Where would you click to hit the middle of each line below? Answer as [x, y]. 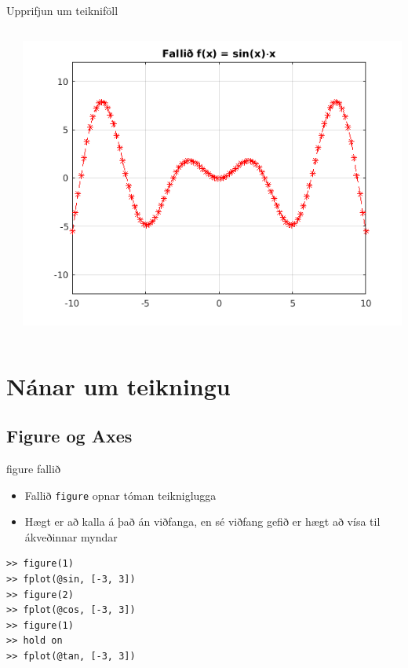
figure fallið [33, 469]
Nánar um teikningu [118, 385]
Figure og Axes [69, 436]
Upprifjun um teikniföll [62, 10]
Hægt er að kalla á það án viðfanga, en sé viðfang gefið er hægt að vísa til [202, 521]
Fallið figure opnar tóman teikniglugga [120, 495]
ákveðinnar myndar [71, 536]
